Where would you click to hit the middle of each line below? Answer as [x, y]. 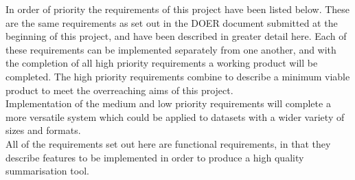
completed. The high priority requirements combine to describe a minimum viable [178, 76]
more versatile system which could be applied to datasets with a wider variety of [175, 116]
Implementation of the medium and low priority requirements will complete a [168, 103]
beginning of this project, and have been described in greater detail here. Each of [176, 36]
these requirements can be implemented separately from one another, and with [171, 49]
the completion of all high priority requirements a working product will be [162, 63]
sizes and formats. [43, 130]
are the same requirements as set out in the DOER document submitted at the [172, 22]
